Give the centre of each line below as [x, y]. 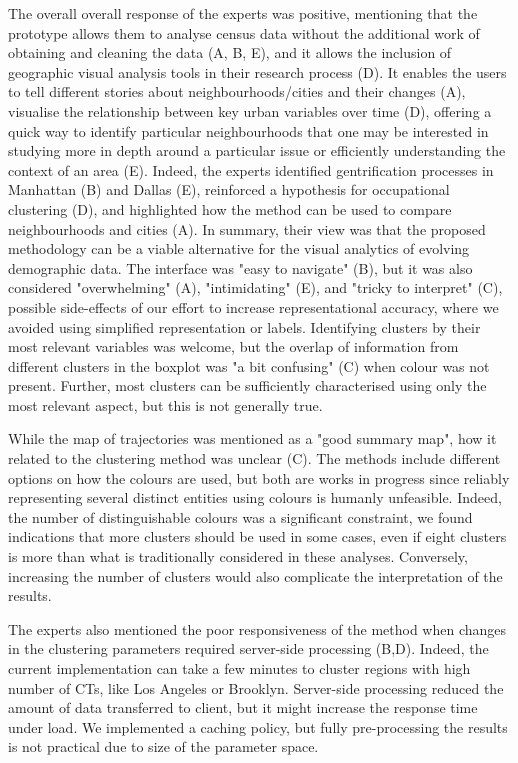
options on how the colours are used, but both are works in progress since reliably [259, 477]
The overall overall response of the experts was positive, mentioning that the [243, 13]
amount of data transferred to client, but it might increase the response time [243, 707]
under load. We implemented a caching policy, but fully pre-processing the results [258, 726]
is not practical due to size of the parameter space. [163, 746]
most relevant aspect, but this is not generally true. [165, 404]
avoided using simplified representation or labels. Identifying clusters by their [244, 326]
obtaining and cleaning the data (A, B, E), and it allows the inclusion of [230, 52]
